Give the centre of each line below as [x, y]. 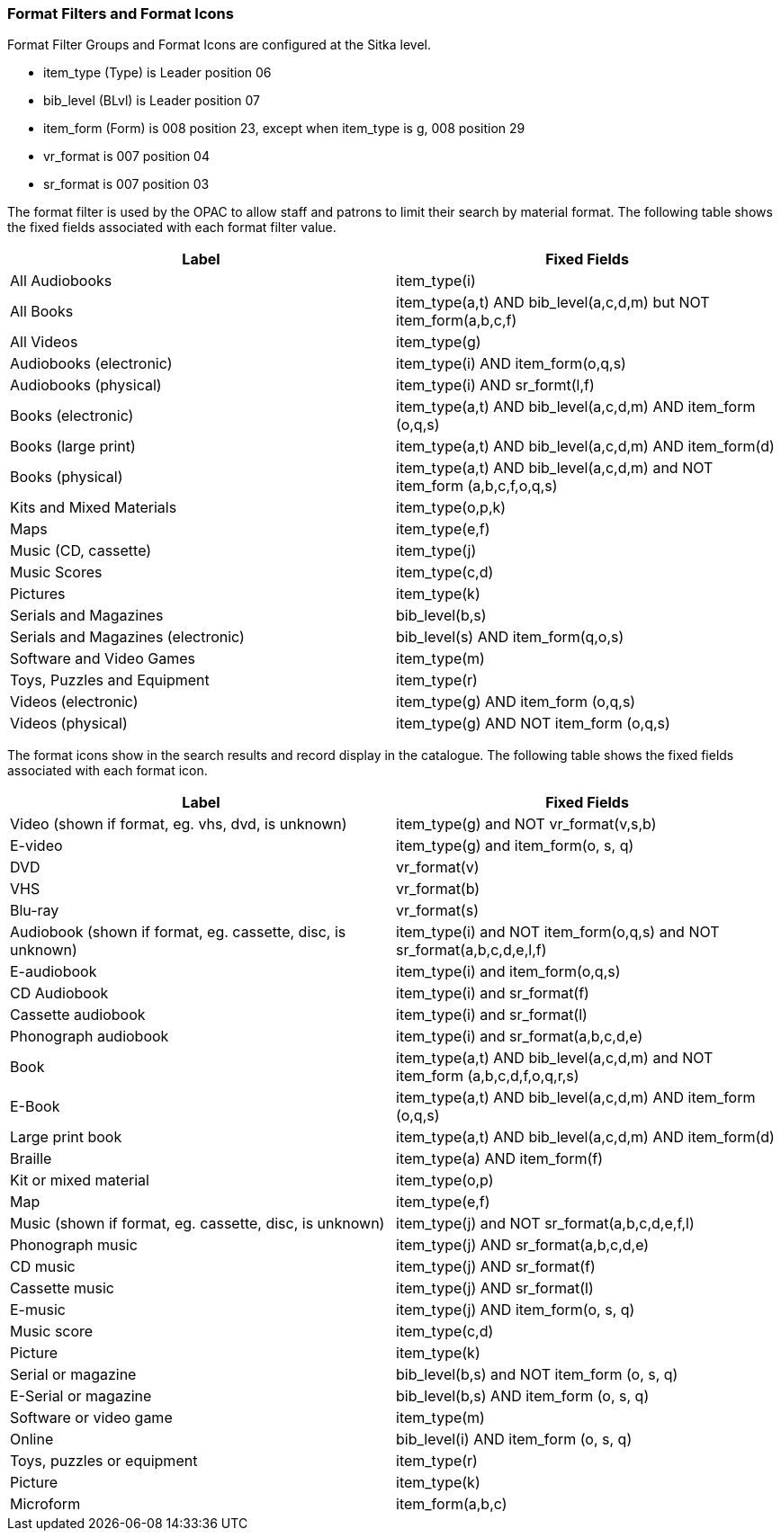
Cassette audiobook [78, 1015]
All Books [42, 312]
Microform [45, 1504]
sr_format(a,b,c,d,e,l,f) [471, 950]
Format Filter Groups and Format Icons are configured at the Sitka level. [220, 45]
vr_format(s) [437, 911]
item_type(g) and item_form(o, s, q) [515, 846]
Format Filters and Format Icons [121, 13]
